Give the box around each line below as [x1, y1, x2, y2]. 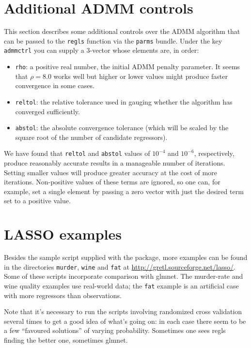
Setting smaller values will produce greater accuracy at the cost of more [4, 167, 217, 177]
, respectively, [194, 148, 235, 158]
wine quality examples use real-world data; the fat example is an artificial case [4, 280, 239, 290]
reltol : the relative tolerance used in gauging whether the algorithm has [15, 96, 233, 106]
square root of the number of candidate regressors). [15, 132, 168, 142]
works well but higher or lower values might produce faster [53, 71, 228, 81]
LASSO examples [4, 224, 122, 244]
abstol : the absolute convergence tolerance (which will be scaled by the [15, 122, 229, 133]
